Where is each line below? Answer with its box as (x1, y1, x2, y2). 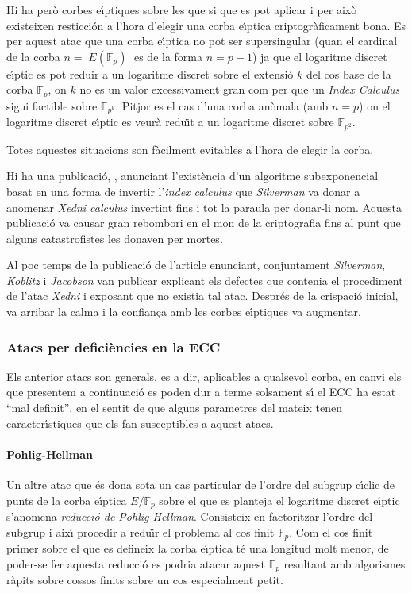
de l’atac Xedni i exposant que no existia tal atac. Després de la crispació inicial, (6, 287, 399, 304)
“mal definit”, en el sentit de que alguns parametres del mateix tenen (6, 399, 342, 416)
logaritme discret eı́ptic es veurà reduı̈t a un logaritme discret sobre (6, 114, 334, 130)
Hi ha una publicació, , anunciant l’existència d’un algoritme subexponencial (6, 168, 379, 184)
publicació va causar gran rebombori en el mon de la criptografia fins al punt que (6, 214, 401, 231)
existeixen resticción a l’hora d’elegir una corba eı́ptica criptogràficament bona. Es (6, 17, 406, 33)
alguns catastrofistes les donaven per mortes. (6, 229, 223, 246)
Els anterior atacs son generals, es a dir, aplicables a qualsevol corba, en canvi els (6, 368, 402, 384)
